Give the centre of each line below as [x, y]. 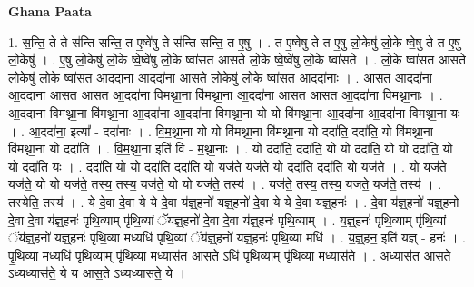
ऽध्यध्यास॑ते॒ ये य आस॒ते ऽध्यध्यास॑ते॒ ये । [97, 273]
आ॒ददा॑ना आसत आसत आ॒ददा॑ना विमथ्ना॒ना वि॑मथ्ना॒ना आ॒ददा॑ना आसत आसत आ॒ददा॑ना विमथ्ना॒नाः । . [226, 95]
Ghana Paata [50, 11]
